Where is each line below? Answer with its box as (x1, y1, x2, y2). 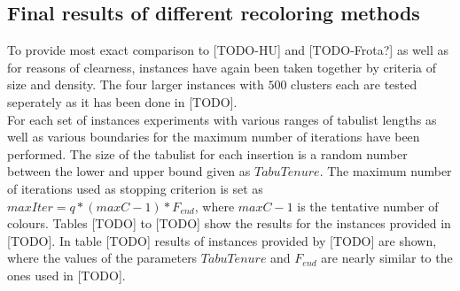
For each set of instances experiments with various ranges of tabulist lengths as (7, 110, 437, 128)
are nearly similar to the (321, 249, 453, 267)
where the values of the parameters (7, 249, 198, 267)
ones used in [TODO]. (7, 265, 126, 284)
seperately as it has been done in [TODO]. (7, 92, 238, 111)
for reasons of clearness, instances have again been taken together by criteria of (7, 57, 437, 76)
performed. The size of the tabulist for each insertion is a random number (7, 144, 408, 163)
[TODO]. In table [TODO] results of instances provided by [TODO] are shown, (7, 231, 437, 249)
